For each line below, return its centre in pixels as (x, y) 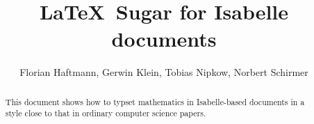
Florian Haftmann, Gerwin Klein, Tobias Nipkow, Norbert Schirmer (164, 72)
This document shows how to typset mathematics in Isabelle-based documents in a (155, 101)
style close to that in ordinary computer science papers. (106, 113)
